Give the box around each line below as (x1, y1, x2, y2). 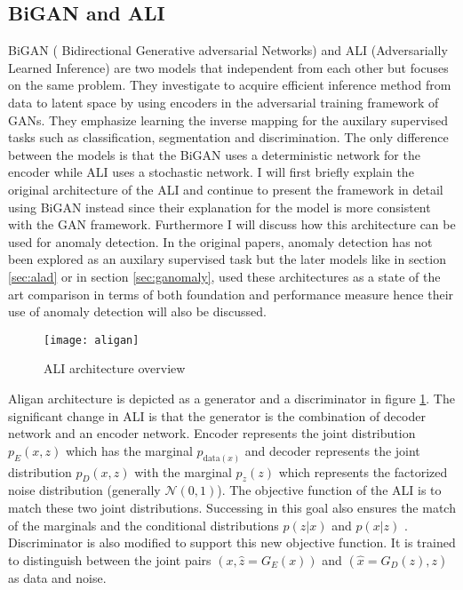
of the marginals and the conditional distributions (8, 515, 279, 534)
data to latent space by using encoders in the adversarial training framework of (8, 92, 439, 111)
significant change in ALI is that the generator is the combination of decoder (8, 406, 426, 425)
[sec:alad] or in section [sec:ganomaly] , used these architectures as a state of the (8, 267, 441, 285)
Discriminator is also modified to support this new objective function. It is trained (8, 533, 456, 552)
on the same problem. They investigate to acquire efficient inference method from (8, 76, 451, 94)
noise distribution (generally (8, 481, 161, 499)
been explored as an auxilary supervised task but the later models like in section (8, 250, 446, 268)
